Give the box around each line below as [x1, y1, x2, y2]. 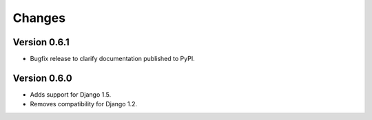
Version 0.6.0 [12, 72, 72, 84]
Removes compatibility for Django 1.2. [30, 100, 138, 108]
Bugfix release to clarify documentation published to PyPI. [30, 55, 196, 63]
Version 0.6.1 [12, 36, 70, 48]
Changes [12, 10, 65, 25]
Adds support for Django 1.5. [30, 90, 112, 99]
